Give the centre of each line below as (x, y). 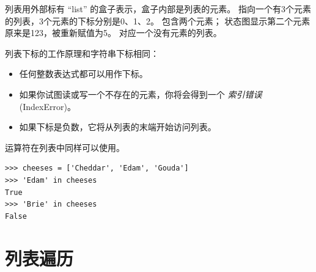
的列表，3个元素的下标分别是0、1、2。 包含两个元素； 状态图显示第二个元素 (158, 20)
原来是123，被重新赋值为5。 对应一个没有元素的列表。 (113, 33)
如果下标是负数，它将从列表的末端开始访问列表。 (118, 127)
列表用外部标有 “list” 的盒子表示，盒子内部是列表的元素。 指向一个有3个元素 (158, 9)
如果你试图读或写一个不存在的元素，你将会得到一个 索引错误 (141, 94)
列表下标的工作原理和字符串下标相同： (82, 53)
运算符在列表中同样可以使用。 (65, 147)
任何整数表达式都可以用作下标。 (83, 74)
